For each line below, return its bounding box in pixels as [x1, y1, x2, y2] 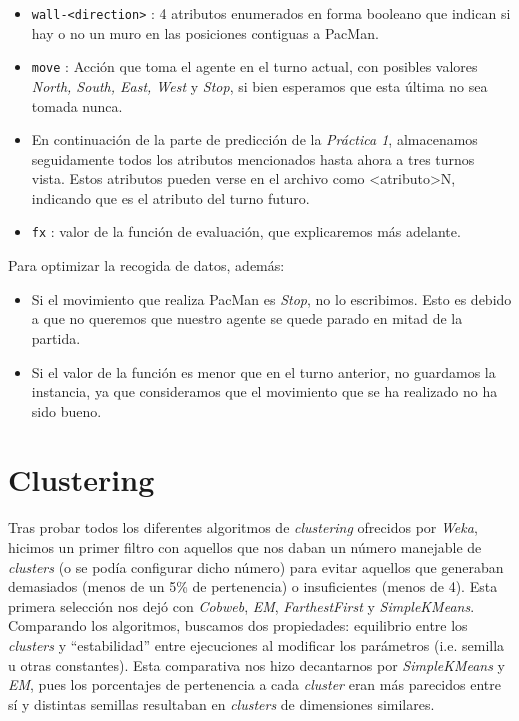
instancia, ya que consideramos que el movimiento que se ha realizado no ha [31, 381, 498, 402]
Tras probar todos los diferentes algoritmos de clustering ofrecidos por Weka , [8, 517, 478, 538]
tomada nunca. [31, 95, 123, 116]
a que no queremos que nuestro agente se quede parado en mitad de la [31, 308, 463, 329]
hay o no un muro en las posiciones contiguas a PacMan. [31, 22, 379, 43]
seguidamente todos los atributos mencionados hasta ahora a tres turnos [31, 148, 475, 169]
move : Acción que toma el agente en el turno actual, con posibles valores [31, 56, 478, 77]
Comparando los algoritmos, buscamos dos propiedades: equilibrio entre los [8, 615, 468, 636]
